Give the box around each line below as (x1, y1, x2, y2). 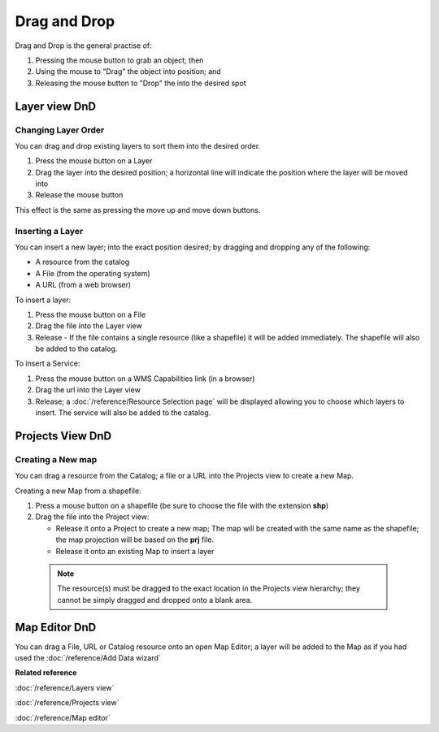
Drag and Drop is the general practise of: (15, 41, 152, 50)
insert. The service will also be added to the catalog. (35, 408, 211, 418)
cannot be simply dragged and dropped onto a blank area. (57, 595, 253, 604)
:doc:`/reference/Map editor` (15, 713, 111, 722)
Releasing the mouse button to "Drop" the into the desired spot (35, 78, 247, 88)
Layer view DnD (15, 99, 97, 113)
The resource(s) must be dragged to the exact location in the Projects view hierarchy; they (57, 583, 361, 593)
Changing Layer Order (15, 124, 105, 136)
